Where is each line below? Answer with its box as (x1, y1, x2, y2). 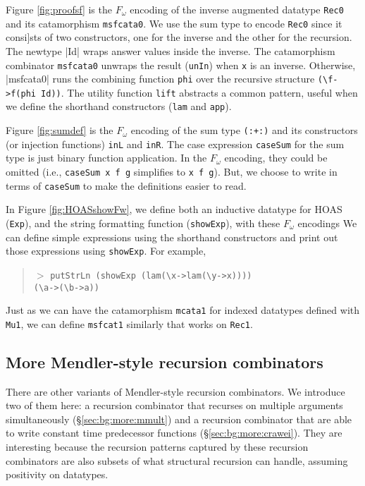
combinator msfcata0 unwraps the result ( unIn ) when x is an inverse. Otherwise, (6, 57, 356, 72)
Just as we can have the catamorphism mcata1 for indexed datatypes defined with (6, 303, 360, 317)
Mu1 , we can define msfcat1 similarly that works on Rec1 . (6, 316, 253, 331)
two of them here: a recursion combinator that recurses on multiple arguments (6, 398, 343, 413)
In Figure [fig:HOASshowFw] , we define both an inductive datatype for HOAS (6, 202, 342, 217)
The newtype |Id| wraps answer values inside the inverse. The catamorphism (6, 43, 335, 58)
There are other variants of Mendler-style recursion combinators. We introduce (6, 384, 345, 399)
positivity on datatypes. (6, 467, 109, 482)
